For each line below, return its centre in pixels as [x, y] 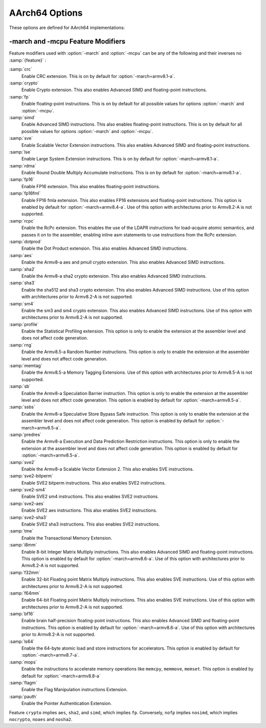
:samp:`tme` [21, 531]
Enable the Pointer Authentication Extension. [66, 703]
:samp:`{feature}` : [28, 60]
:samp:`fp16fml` [25, 193]
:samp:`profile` [24, 324]
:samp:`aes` [21, 255]
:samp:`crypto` [24, 83]
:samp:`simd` [22, 117]
